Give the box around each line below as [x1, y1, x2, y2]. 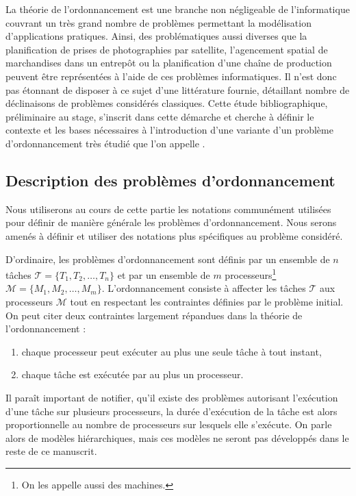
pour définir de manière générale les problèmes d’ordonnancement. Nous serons [5, 215, 337, 230]
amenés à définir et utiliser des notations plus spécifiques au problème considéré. [5, 228, 343, 243]
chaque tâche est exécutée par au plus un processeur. [21, 367, 244, 382]
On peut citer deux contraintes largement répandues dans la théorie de [5, 308, 303, 322]
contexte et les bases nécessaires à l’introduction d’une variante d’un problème [5, 123, 333, 137]
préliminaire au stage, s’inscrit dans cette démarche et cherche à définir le [5, 109, 314, 123]
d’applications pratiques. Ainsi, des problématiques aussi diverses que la [5, 29, 307, 43]
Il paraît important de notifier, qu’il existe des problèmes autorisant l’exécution [5, 390, 338, 404]
